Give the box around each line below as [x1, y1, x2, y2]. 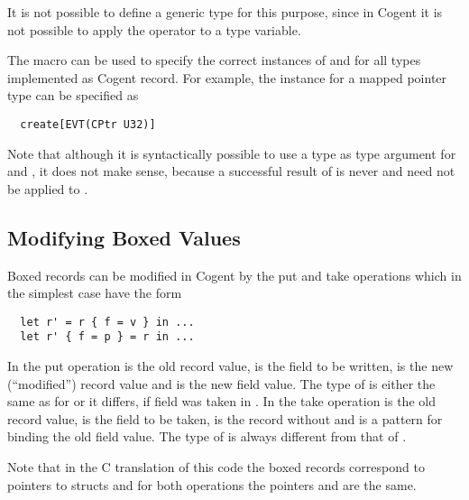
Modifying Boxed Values [7, 223, 241, 251]
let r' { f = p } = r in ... [20, 330, 195, 344]
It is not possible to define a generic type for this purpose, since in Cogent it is [7, 3, 443, 21]
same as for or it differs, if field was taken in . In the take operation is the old [7, 392, 436, 411]
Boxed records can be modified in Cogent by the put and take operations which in [7, 265, 462, 284]
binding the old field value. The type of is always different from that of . [7, 427, 407, 446]
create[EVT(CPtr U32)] [20, 117, 156, 131]
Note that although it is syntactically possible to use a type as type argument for [7, 144, 456, 162]
